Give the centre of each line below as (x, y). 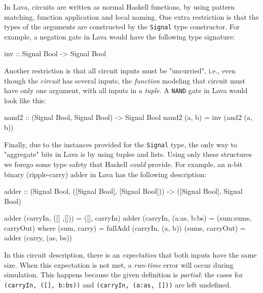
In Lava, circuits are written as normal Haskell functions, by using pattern (120, 7)
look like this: (25, 100)
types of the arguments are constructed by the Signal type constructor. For (122, 27)
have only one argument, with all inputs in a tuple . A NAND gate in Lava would (126, 90)
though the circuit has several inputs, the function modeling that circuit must (125, 80)
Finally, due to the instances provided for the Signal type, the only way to (121, 144)
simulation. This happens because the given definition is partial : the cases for (124, 275)
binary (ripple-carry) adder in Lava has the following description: (105, 174)
